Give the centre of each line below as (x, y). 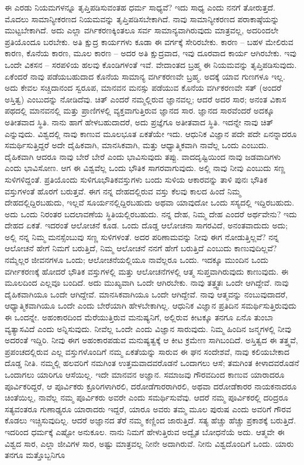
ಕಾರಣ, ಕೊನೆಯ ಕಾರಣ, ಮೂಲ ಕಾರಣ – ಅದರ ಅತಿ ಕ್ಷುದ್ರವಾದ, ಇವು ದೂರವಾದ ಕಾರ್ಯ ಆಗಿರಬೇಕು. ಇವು (151, 53)
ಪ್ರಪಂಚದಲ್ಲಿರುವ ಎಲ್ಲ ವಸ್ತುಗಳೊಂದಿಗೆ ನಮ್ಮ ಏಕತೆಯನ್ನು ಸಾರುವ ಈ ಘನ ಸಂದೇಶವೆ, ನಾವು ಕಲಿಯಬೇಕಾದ (147, 351)
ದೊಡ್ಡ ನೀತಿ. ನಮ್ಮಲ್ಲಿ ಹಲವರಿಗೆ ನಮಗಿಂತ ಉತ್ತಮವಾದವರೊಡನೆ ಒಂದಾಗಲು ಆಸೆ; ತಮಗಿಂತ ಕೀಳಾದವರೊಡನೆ (152, 363)
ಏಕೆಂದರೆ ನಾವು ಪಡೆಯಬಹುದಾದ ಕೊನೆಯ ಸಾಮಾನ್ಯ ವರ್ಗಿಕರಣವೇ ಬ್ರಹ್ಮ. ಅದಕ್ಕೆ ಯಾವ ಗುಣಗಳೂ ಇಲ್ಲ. (145, 76)
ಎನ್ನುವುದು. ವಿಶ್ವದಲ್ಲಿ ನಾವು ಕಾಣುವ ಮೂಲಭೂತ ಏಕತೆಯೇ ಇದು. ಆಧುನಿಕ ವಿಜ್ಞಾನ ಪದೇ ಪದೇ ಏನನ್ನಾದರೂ (151, 133)
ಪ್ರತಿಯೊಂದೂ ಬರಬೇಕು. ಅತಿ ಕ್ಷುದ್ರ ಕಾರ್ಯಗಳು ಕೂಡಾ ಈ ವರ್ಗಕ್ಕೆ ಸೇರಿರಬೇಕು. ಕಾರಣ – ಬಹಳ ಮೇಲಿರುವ (149, 41)
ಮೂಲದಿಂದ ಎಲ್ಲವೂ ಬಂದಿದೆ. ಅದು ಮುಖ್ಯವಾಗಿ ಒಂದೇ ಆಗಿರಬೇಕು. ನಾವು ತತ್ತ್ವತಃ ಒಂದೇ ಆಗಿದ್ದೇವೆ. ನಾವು (147, 283)
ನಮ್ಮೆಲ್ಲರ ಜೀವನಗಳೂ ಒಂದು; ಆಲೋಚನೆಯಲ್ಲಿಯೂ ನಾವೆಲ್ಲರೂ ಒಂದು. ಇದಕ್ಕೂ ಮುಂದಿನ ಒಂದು (137, 260)
